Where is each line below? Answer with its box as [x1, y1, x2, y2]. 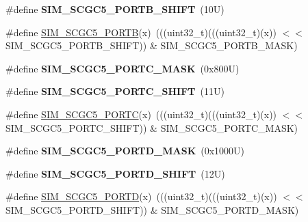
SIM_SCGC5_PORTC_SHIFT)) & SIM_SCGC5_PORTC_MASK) [5, 120, 298, 135]
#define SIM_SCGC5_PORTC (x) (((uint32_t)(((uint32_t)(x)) [5, 107, 277, 121]
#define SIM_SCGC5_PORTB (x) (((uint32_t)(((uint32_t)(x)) [5, 25, 277, 39]
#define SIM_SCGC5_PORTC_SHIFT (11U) [5, 84, 224, 98]
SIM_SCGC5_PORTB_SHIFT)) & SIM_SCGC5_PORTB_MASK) [5, 38, 298, 53]
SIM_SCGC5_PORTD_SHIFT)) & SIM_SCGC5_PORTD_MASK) [5, 202, 299, 217]
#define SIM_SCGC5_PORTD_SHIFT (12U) [5, 166, 225, 180]
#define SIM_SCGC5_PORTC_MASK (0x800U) [5, 61, 240, 75]
